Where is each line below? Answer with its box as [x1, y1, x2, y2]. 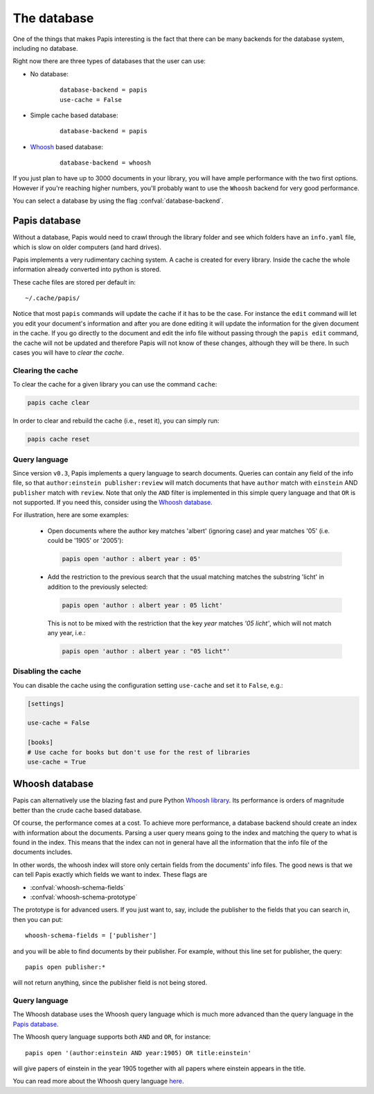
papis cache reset [27, 435, 90, 444]
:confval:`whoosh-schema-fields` [30, 883, 126, 891]
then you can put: [12, 915, 64, 923]
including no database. [12, 44, 78, 52]
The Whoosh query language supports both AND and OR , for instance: [12, 1033, 211, 1041]
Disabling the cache [12, 666, 82, 676]
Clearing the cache [12, 365, 79, 375]
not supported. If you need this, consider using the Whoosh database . [12, 498, 213, 507]
